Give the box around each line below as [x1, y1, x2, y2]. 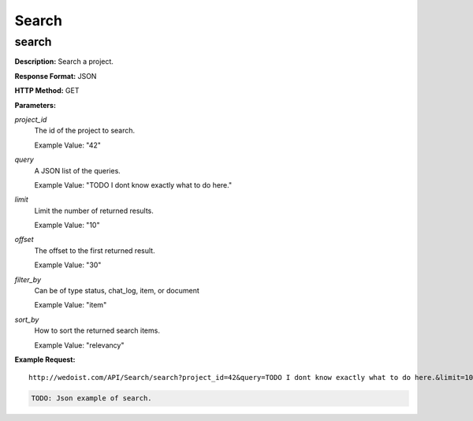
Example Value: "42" [34, 140, 102, 150]
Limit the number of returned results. [34, 206, 154, 215]
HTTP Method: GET [14, 86, 80, 95]
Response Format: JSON [14, 71, 97, 80]
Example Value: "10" [34, 221, 100, 230]
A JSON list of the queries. [34, 166, 121, 175]
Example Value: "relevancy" [34, 340, 125, 350]
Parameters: [14, 100, 57, 110]
